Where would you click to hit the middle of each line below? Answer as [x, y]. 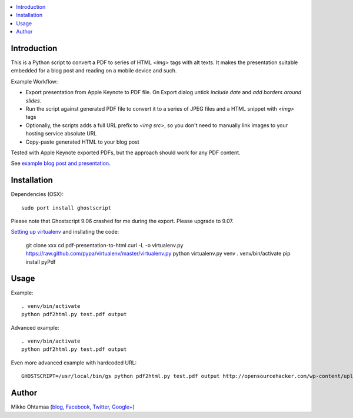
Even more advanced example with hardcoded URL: [74, 363]
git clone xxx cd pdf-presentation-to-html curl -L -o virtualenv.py [104, 245]
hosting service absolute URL [61, 134]
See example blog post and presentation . [61, 163]
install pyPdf [41, 261]
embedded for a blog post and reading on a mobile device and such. [94, 71]
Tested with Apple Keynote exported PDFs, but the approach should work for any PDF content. [126, 152]
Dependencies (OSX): [37, 194]
